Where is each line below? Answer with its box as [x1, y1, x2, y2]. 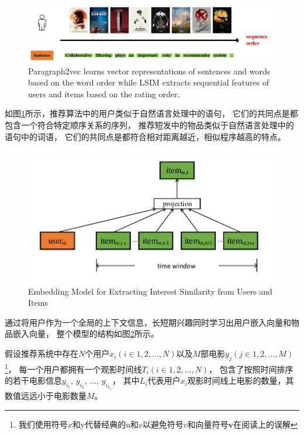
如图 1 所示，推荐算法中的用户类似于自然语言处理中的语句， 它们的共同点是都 [5, 107, 298, 119]
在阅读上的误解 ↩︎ [233, 418, 298, 430]
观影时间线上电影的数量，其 [187, 374, 294, 387]
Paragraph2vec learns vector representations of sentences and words [28, 64, 271, 77]
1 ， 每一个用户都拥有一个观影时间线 [5, 361, 142, 375]
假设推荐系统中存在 [5, 347, 78, 360]
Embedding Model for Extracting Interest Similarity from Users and [28, 285, 272, 297]
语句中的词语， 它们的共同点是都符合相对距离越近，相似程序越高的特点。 [5, 130, 286, 142]
